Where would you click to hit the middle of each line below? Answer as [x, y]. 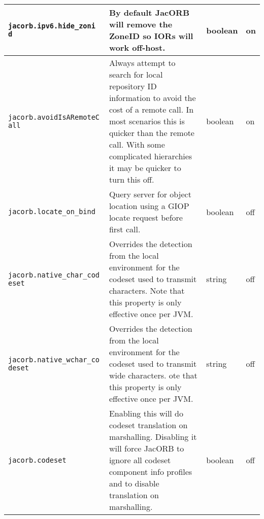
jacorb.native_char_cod [54, 275]
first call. [125, 229]
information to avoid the [152, 98]
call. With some [137, 144]
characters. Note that [147, 290]
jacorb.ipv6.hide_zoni [52, 26]
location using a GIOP [149, 206]
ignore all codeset [140, 460]
